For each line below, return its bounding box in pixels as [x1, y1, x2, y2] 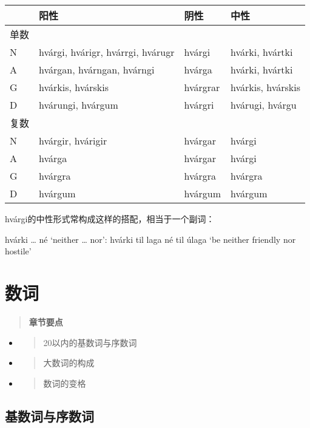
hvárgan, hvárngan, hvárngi [39, 63, 155, 76]
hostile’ [5, 245, 32, 257]
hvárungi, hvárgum [39, 98, 118, 112]
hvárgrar [184, 80, 220, 94]
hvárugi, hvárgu [231, 98, 297, 112]
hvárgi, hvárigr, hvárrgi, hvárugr [39, 45, 175, 59]
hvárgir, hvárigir [39, 134, 107, 148]
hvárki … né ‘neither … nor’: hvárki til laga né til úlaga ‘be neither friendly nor [5, 233, 296, 245]
